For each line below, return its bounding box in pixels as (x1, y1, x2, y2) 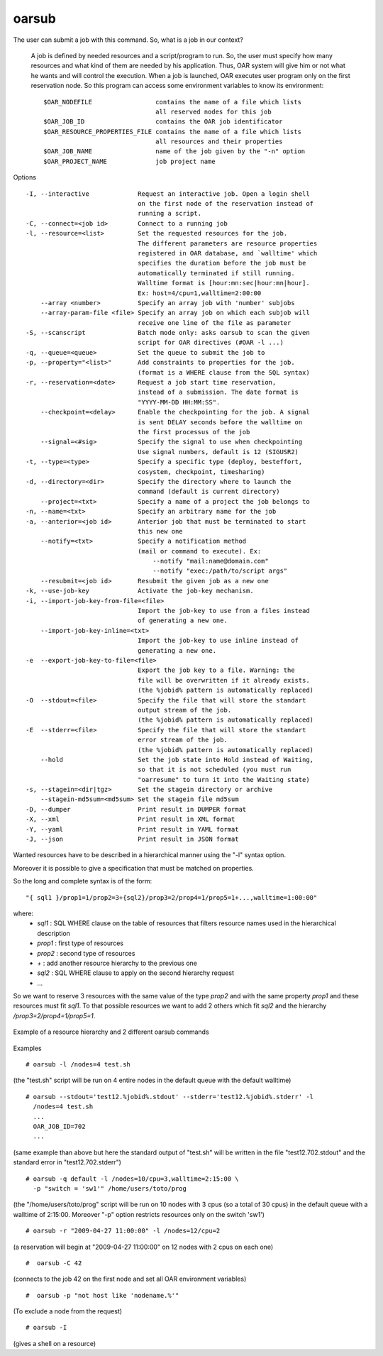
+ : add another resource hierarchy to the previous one (37, 959, 198, 967)
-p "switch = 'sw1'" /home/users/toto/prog (33, 1184, 187, 1192)
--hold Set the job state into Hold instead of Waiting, (40, 756, 314, 764)
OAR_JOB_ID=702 (33, 1123, 86, 1130)
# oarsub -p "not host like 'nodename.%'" (26, 1291, 179, 1299)
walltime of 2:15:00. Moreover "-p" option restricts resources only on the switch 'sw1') (13, 1210, 265, 1218)
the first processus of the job (137, 428, 250, 436)
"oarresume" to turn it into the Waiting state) (137, 776, 310, 783)
